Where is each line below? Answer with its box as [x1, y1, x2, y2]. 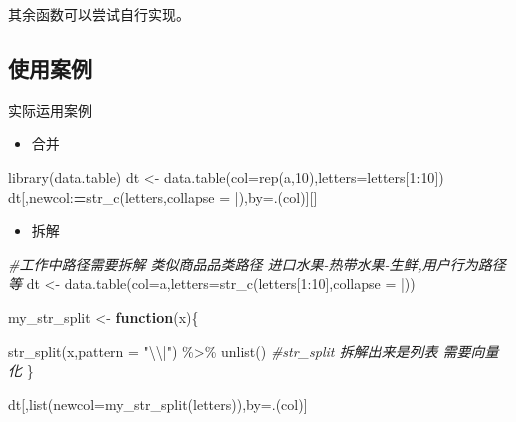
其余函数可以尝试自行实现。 [8, 4, 190, 24]
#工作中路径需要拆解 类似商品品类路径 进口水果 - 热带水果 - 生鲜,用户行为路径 [8, 253, 506, 274]
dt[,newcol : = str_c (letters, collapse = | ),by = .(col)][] [8, 186, 318, 207]
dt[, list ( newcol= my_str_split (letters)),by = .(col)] [8, 393, 308, 414]
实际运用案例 [8, 99, 92, 120]
